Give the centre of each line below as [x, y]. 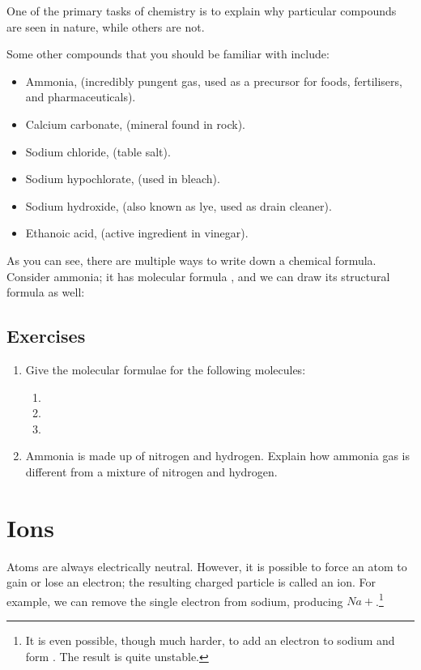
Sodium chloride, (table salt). [98, 151]
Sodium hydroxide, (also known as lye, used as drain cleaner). [179, 205]
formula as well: [46, 292]
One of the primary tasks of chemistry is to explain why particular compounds [202, 11]
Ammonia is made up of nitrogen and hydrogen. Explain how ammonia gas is [217, 456]
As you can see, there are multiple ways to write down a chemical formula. [191, 260]
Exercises [46, 336]
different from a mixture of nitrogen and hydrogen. [151, 471]
